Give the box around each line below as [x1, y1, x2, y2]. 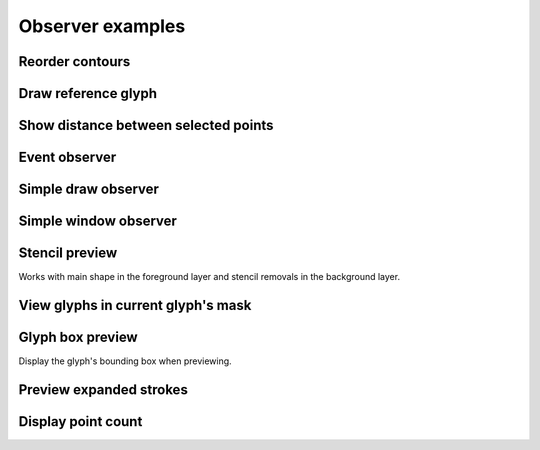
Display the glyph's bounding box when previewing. [18, 355, 232, 367]
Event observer [18, 149, 117, 166]
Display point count [18, 413, 143, 430]
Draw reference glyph [18, 85, 158, 102]
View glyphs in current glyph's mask [18, 296, 252, 314]
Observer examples [18, 15, 186, 37]
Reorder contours [18, 53, 131, 70]
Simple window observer [18, 213, 177, 230]
